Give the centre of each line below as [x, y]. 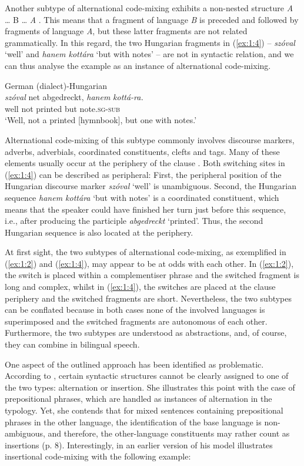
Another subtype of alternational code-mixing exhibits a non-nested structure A [149, 8]
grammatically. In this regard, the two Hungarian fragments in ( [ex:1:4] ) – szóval [150, 42]
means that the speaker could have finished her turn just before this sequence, [146, 209]
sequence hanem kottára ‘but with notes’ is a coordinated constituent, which [142, 197]
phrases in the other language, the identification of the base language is [133, 422]
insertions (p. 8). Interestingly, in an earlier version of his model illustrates [139, 444]
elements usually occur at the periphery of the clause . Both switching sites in [145, 163]
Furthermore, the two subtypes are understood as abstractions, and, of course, [146, 333]
